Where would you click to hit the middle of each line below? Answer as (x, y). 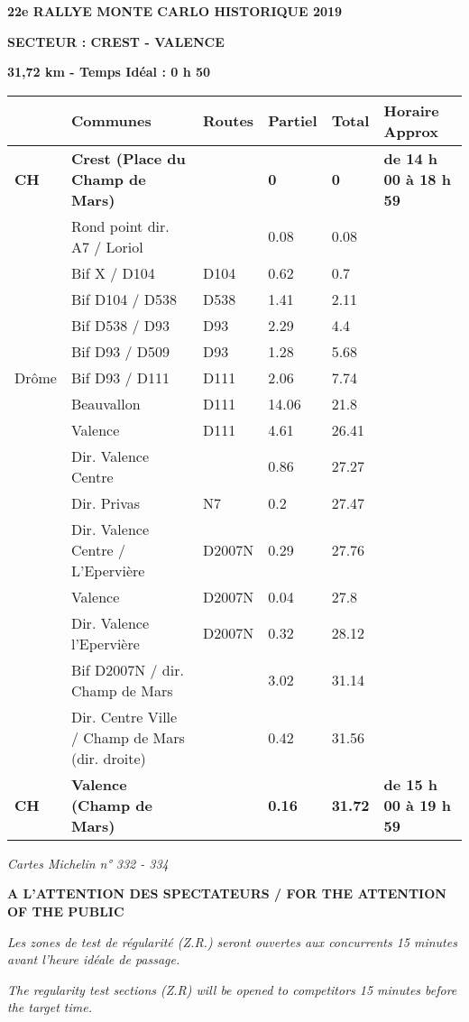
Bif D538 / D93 (120, 325)
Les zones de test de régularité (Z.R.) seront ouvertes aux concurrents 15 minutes (232, 941)
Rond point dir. (120, 226)
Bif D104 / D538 (124, 299)
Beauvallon (106, 403)
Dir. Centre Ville (124, 716)
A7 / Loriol (107, 246)
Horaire (411, 110)
